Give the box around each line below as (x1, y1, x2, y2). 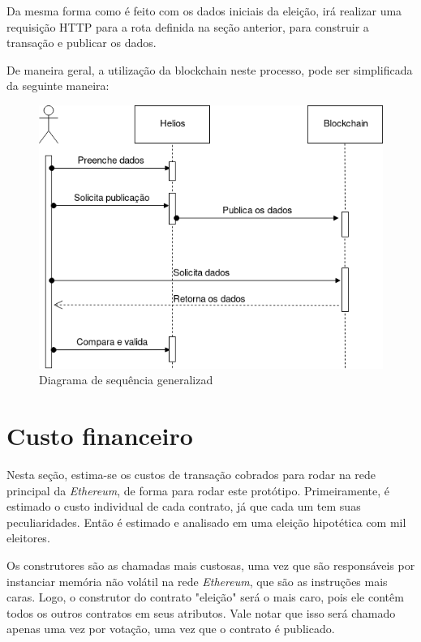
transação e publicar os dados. (6, 34, 157, 51)
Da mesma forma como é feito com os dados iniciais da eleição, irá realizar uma (6, 2, 402, 19)
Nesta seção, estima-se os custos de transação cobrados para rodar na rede (6, 466, 376, 482)
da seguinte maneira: (6, 77, 110, 94)
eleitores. (6, 529, 50, 546)
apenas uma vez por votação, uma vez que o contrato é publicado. (6, 620, 335, 637)
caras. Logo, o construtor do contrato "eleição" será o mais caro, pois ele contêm (6, 588, 404, 606)
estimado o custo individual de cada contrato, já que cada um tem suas (6, 498, 361, 515)
